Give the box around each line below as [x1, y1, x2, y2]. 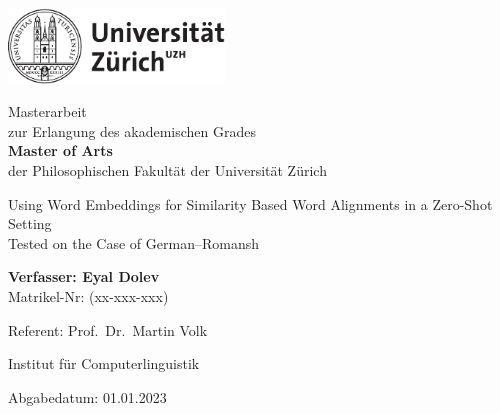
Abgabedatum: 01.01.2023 [8, 386, 167, 407]
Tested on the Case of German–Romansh [8, 232, 259, 253]
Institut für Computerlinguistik [8, 353, 200, 374]
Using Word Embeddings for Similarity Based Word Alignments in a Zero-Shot [8, 193, 493, 214]
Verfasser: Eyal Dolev [8, 266, 160, 287]
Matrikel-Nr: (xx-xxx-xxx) [8, 285, 169, 306]
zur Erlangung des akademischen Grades [8, 120, 256, 141]
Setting [8, 213, 52, 234]
